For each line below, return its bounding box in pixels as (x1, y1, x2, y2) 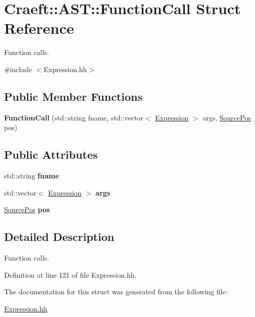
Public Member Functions (4, 88, 142, 104)
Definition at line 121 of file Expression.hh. (4, 269, 137, 280)
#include (4, 64, 32, 74)
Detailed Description (4, 229, 115, 244)
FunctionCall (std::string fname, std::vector (4, 112, 143, 122)
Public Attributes (4, 147, 98, 162)
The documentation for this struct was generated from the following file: (4, 286, 228, 297)
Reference (4, 18, 74, 38)
